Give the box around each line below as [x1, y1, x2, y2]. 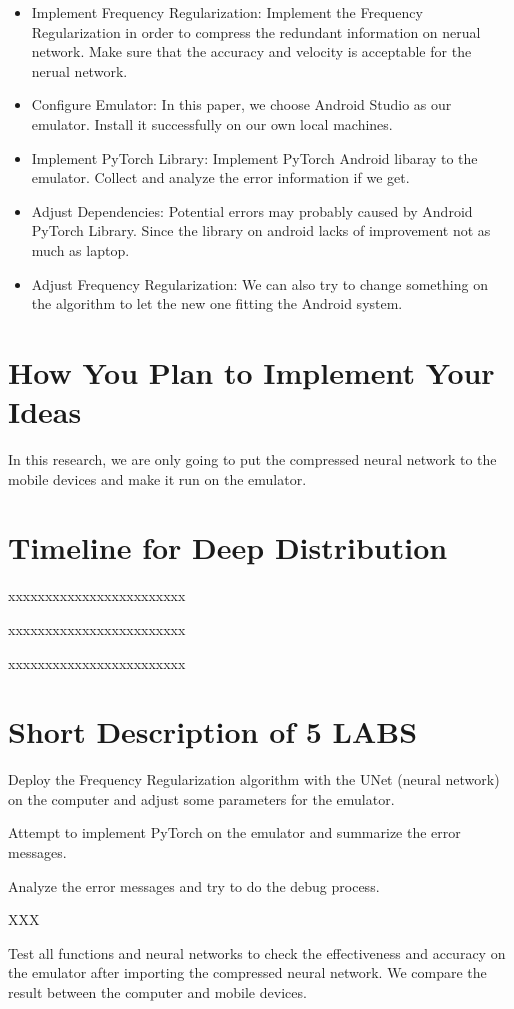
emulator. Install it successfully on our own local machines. [31, 113, 393, 134]
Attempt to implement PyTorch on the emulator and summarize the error [8, 822, 461, 843]
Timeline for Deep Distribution [8, 527, 448, 568]
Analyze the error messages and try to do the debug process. [8, 875, 380, 896]
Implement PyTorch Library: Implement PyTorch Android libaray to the [31, 147, 478, 168]
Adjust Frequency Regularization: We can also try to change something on [31, 273, 488, 294]
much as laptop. [31, 239, 130, 260]
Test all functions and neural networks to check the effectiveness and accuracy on [8, 942, 506, 963]
